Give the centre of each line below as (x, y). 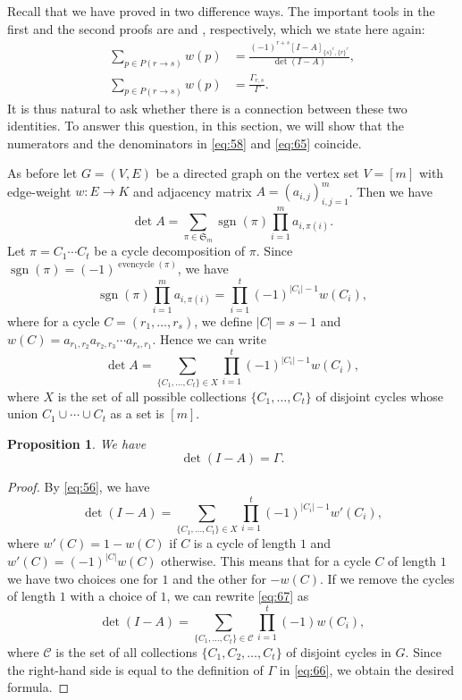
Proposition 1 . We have (77, 443)
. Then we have (391, 191)
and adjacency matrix (193, 191)
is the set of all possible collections (152, 396)
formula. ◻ (38, 687)
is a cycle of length (245, 543)
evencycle (136, 264)
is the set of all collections (126, 652)
